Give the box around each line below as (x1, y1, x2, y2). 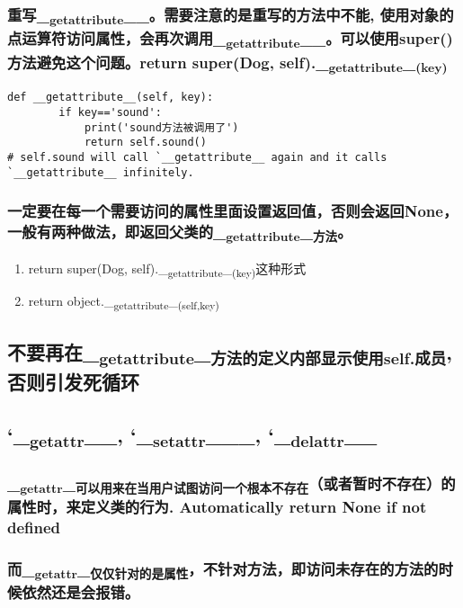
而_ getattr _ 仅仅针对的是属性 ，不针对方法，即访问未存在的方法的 (7, 557, 439, 583)
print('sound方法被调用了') (84, 121, 239, 134)
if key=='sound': (58, 106, 162, 120)
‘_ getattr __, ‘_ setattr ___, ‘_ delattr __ (7, 421, 378, 452)
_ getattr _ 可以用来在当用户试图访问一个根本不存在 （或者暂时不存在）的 (7, 471, 456, 496)
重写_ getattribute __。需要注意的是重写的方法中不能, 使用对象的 (7, 3, 454, 29)
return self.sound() (84, 136, 207, 149)
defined (7, 515, 61, 538)
